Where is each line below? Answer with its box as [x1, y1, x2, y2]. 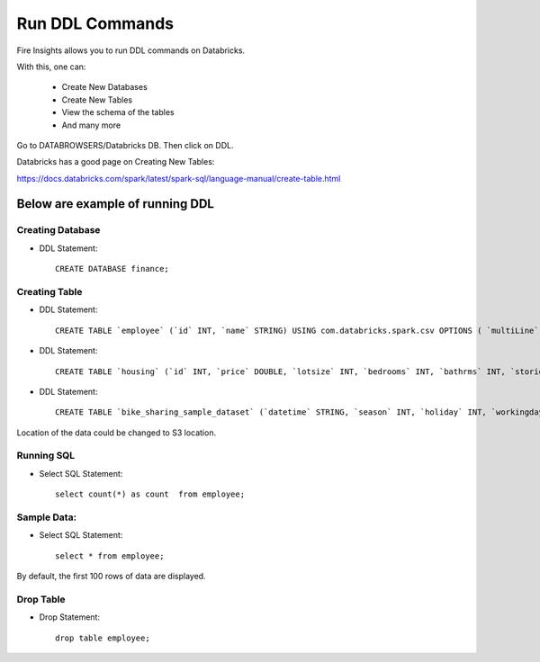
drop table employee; [55, 632, 150, 643]
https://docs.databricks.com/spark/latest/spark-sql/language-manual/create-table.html [16, 173, 341, 183]
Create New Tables [61, 94, 133, 105]
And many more [61, 120, 121, 130]
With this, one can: [16, 61, 86, 72]
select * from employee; [55, 550, 165, 561]
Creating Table [16, 285, 83, 298]
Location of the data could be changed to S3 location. [16, 427, 216, 438]
